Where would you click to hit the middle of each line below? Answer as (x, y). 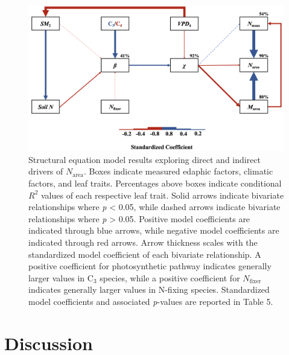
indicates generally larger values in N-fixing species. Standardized (149, 289)
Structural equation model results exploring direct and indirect (145, 159)
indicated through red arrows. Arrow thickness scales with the (143, 242)
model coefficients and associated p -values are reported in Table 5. (151, 301)
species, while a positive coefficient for (170, 277)
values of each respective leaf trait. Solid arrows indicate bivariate (162, 195)
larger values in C (61, 277)
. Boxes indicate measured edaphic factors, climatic (179, 171)
